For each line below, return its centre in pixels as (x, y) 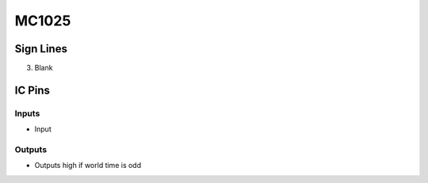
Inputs (27, 113)
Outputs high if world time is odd (88, 166)
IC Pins (32, 90)
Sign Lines (41, 49)
